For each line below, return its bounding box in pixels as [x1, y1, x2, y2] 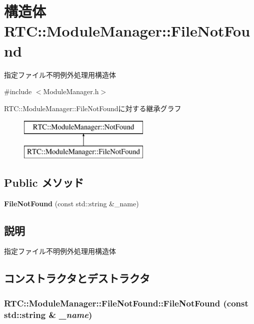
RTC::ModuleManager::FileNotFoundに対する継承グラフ [4, 103, 181, 113]
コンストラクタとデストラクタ [4, 270, 150, 286]
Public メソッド [4, 174, 84, 190]
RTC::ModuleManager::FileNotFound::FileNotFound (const [4, 296, 248, 309]
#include [4, 86, 32, 97]
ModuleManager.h [43, 86, 99, 97]
